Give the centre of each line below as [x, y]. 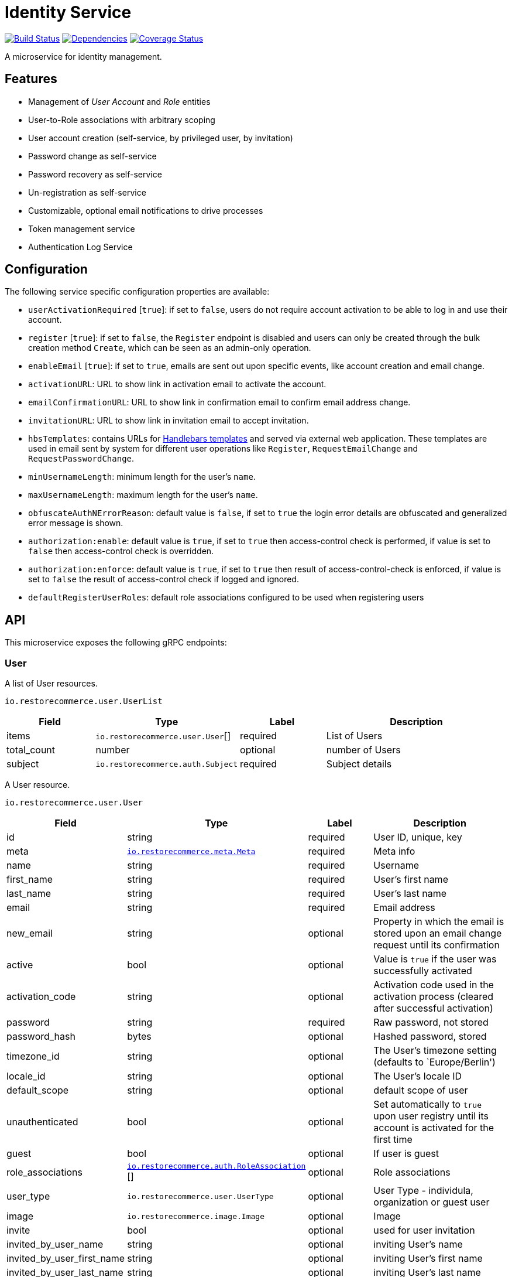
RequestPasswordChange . [81, 459]
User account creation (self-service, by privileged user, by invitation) [161, 138]
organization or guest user [432, 1202]
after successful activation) [433, 1008]
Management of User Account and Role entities [119, 101]
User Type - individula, [423, 1191]
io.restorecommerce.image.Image [196, 1216]
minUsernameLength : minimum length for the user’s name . [142, 477]
